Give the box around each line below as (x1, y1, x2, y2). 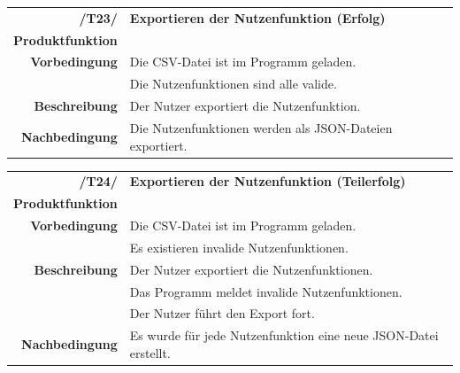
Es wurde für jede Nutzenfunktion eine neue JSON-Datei (129, 326, 439, 345)
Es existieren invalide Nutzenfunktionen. (129, 237, 349, 256)
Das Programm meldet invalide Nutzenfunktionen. (129, 282, 402, 300)
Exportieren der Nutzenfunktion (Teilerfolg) (129, 172, 406, 190)
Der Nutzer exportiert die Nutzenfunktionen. (129, 260, 373, 278)
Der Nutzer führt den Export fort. (129, 304, 315, 322)
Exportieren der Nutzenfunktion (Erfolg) (129, 8, 386, 27)
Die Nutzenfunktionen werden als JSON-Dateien (129, 118, 393, 136)
